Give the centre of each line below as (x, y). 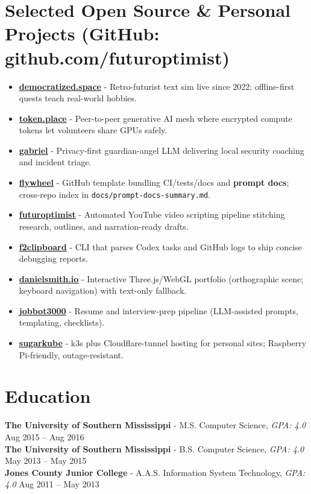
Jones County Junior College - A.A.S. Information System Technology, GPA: (155, 472)
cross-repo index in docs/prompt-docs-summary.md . (115, 194)
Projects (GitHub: (82, 33)
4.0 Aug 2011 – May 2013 (52, 484)
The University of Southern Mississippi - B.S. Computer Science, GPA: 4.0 (155, 448)
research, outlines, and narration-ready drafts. (104, 226)
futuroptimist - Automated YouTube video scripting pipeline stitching (152, 214)
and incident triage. (55, 162)
